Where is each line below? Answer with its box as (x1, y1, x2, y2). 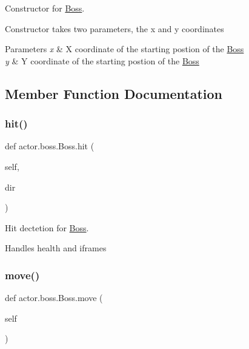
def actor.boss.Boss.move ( (5, 291, 103, 304)
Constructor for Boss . (5, 2, 85, 14)
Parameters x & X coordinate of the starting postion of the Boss (5, 42, 244, 55)
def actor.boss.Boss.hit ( (5, 140, 95, 152)
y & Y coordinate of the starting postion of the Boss (5, 54, 199, 67)
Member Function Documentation (5, 84, 223, 103)
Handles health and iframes (5, 242, 107, 254)
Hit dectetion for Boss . (5, 221, 89, 234)
